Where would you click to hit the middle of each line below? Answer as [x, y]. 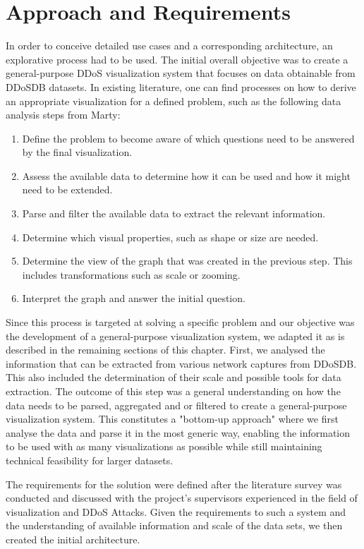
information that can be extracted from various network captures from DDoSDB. [181, 363]
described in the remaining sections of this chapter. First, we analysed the [165, 350]
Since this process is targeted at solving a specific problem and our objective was [180, 322]
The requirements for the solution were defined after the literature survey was [174, 484]
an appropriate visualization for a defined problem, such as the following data [174, 101]
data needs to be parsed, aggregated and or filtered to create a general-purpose [176, 405]
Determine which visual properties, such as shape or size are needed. [170, 237]
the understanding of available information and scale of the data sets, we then [174, 525]
